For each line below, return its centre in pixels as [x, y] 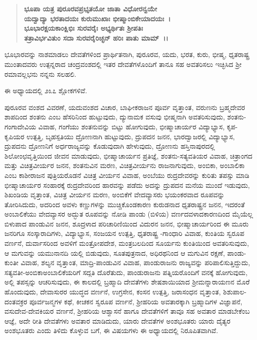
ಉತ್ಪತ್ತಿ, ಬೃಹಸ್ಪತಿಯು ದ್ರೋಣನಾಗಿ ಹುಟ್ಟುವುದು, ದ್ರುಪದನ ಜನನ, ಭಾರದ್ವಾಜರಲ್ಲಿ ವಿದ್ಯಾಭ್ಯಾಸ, [131, 136]
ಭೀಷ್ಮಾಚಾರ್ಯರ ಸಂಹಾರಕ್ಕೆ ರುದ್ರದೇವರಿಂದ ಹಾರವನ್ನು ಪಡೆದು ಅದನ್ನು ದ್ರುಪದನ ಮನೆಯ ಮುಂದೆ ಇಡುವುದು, [127, 185]
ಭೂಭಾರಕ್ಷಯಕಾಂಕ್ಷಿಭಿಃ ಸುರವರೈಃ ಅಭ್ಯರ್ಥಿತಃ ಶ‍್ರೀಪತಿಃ [84, 28]
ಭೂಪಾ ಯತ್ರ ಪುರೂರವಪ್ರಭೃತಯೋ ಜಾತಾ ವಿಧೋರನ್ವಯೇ [90, 8]
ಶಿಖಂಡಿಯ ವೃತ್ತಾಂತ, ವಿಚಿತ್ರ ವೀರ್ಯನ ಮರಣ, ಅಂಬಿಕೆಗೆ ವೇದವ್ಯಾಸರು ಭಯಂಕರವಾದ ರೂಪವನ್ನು [115, 195]
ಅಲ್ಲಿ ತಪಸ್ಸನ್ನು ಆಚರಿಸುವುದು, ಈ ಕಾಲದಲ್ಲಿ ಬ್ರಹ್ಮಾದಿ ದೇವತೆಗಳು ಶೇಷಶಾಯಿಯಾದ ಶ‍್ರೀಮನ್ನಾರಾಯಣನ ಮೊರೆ [127, 282]
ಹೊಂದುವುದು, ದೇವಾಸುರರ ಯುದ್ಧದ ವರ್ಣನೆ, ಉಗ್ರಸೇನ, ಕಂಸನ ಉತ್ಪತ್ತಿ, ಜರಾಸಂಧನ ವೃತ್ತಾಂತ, [113, 292]
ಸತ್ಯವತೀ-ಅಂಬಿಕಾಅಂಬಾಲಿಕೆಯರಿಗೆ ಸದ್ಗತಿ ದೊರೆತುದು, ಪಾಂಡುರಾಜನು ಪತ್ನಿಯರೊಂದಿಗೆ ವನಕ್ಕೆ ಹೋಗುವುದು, [126, 272]
